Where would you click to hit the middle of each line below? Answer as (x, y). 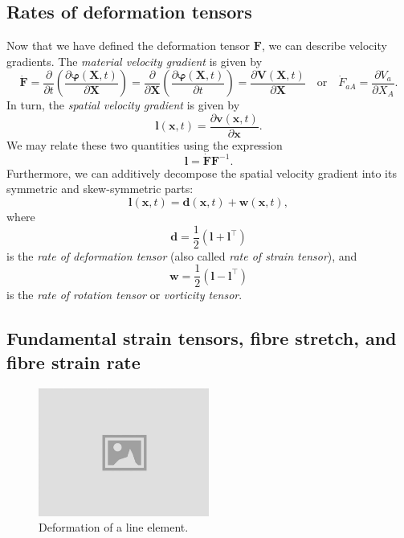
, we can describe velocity (324, 45)
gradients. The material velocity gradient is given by (135, 61)
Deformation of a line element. (114, 527)
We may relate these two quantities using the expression (145, 145)
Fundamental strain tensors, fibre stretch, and (202, 338)
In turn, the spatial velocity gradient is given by (123, 105)
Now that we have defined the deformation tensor (129, 45)
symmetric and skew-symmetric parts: (100, 189)
